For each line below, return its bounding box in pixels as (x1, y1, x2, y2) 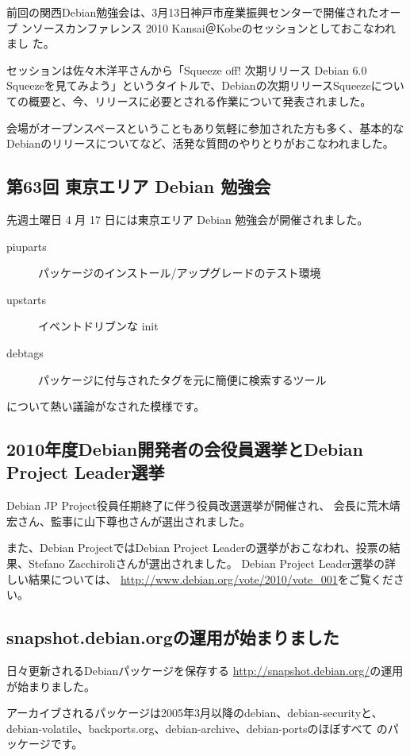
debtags (6, 344, 44, 361)
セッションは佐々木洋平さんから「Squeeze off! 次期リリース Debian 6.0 (6, 61, 367, 78)
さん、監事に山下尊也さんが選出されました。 (17, 512, 251, 529)
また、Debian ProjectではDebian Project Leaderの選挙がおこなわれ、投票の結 (6, 539, 400, 556)
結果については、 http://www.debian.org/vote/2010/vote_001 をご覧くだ (28, 570, 393, 587)
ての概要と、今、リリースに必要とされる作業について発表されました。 (6, 92, 372, 109)
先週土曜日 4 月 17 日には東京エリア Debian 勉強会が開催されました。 (6, 210, 369, 227)
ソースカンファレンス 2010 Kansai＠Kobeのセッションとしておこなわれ (32, 19, 397, 36)
